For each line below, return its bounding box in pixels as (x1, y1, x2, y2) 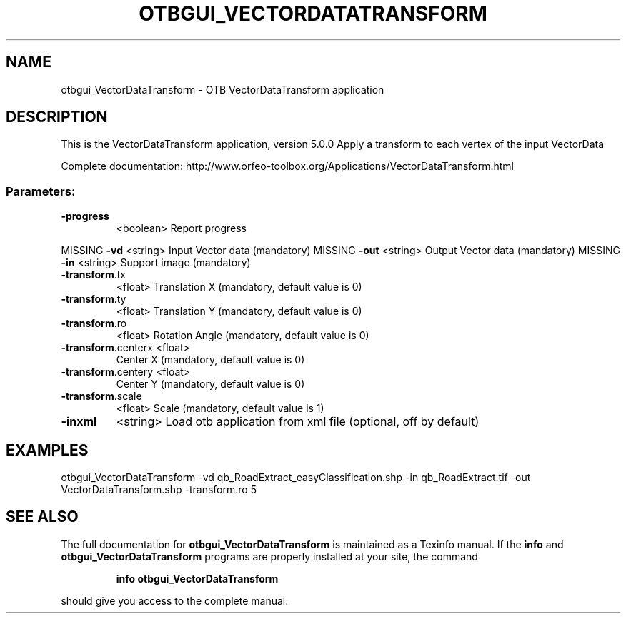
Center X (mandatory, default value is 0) (116, 353, 305, 366)
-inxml (61, 414, 97, 429)
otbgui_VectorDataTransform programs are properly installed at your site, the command (61, 550, 478, 563)
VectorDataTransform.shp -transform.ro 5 (61, 483, 257, 496)
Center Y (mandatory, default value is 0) (116, 378, 305, 391)
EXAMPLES (6, 441, 89, 459)
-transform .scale (61, 390, 142, 403)
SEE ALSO (6, 508, 79, 526)
